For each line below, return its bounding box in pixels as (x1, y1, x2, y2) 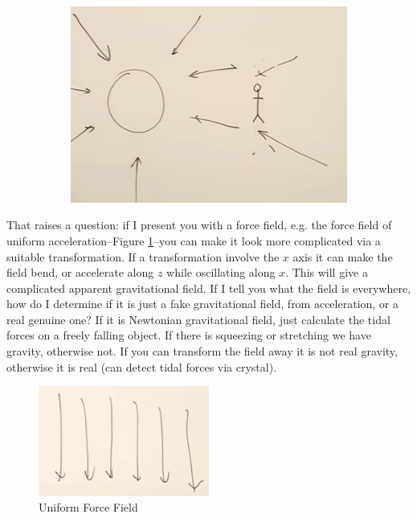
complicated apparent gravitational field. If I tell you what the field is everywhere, (6, 279, 411, 296)
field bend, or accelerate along (6, 264, 154, 281)
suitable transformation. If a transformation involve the (6, 248, 280, 265)
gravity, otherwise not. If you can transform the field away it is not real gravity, (6, 343, 398, 360)
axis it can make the (292, 248, 393, 265)
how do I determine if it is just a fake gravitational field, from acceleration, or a (6, 295, 399, 312)
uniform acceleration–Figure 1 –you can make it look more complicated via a (6, 232, 381, 249)
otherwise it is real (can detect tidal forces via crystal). (6, 358, 277, 375)
